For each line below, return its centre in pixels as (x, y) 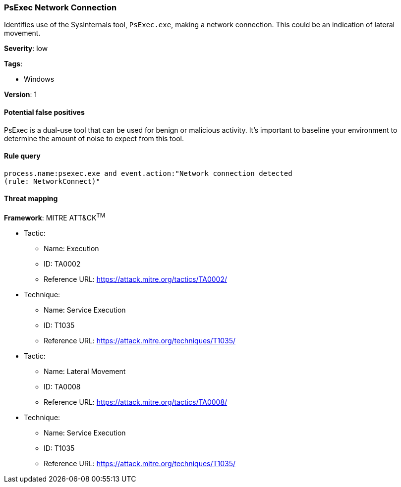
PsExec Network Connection (60, 7)
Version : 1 (21, 95)
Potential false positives (44, 112)
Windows (39, 79)
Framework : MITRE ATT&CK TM (55, 217)
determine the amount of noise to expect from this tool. (94, 138)
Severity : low (26, 49)
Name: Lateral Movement (85, 371)
